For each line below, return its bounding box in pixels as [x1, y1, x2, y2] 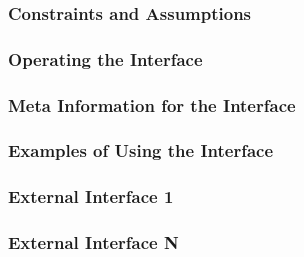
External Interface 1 [8, 184, 174, 209]
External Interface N [8, 230, 179, 255]
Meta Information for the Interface [8, 92, 296, 117]
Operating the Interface [8, 46, 203, 71]
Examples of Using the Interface [8, 138, 274, 163]
